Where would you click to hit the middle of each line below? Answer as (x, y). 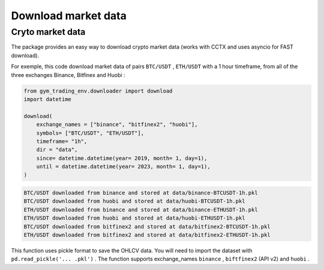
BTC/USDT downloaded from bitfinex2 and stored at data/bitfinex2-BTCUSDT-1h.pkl (147, 226)
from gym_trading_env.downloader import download (98, 91)
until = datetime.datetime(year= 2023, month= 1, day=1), (123, 167)
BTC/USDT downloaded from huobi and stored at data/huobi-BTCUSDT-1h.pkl (134, 201)
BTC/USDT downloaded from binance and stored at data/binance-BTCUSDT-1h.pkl (141, 193)
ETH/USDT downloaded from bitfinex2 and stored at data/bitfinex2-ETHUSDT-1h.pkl (147, 235)
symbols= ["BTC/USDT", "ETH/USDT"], (90, 133)
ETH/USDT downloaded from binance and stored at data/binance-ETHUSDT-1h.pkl (141, 210)
